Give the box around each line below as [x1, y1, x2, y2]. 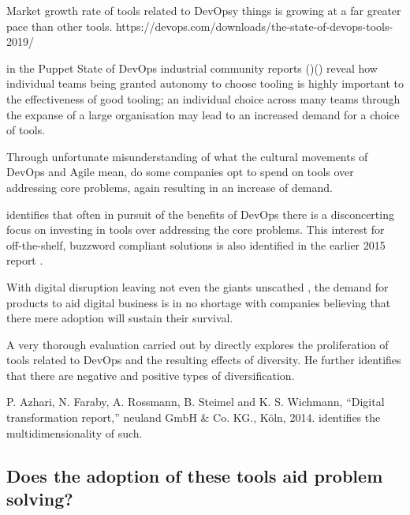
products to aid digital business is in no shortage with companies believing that [6, 294, 391, 310]
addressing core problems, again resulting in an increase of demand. [6, 179, 333, 195]
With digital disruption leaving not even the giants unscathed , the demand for [6, 278, 389, 295]
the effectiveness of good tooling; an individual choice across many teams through [6, 90, 401, 107]
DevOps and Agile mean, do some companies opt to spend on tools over [6, 164, 354, 180]
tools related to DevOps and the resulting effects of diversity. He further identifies [6, 351, 401, 368]
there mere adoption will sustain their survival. [6, 310, 233, 326]
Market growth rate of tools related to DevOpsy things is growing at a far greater [6, 2, 401, 18]
